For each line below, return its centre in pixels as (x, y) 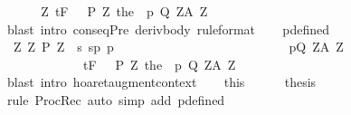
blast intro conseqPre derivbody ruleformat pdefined (168, 29)
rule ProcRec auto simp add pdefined (116, 99)
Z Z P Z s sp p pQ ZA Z (178, 47)
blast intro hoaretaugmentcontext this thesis (161, 82)
